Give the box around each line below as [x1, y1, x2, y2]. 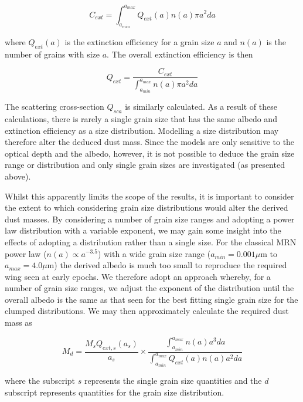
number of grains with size [5, 48, 100, 60]
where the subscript [5, 374, 76, 387]
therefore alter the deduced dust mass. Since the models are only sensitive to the [5, 136, 295, 148]
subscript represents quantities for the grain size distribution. [5, 386, 224, 398]
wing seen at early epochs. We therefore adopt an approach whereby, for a [5, 270, 271, 282]
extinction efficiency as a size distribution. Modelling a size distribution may [5, 124, 279, 136]
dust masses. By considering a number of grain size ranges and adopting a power [5, 212, 295, 225]
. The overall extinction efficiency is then [107, 48, 253, 60]
